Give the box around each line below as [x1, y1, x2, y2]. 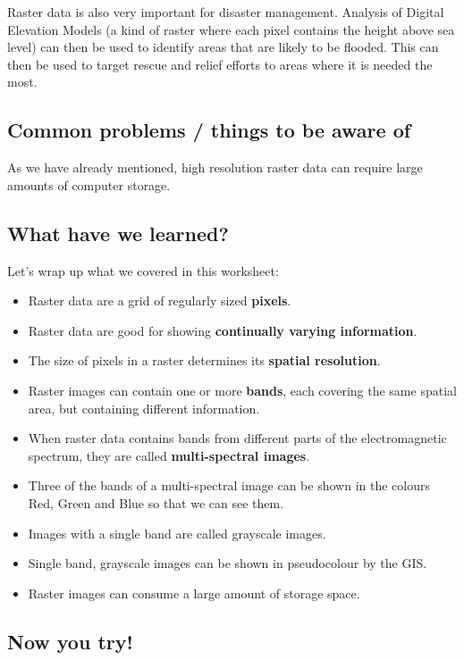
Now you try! [7, 627, 133, 655]
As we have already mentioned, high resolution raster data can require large [7, 158, 423, 177]
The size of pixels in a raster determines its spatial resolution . [28, 351, 381, 370]
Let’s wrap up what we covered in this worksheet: [7, 261, 279, 280]
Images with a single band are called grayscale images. [28, 523, 326, 542]
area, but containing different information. [28, 398, 260, 417]
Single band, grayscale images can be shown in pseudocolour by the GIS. [28, 554, 427, 572]
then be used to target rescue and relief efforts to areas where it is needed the [7, 54, 433, 73]
